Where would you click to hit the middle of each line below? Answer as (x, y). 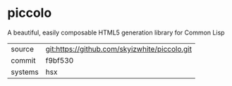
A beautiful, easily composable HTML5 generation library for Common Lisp (116, 32)
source (22, 49)
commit (23, 60)
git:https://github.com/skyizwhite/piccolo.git (119, 49)
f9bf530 (60, 60)
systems (25, 72)
